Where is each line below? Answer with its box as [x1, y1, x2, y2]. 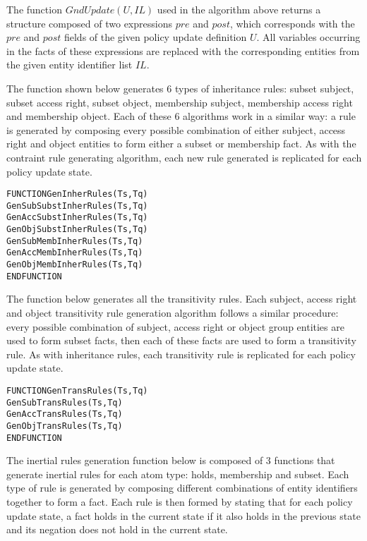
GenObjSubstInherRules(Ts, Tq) [6, 224, 148, 235]
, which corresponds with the [229, 16, 355, 30]
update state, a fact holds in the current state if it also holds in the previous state [6, 508, 361, 523]
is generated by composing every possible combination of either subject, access [6, 122, 346, 137]
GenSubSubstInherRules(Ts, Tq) [6, 200, 148, 211]
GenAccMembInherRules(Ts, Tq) [6, 248, 143, 258]
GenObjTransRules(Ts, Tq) [6, 420, 123, 431]
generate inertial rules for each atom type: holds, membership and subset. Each [6, 466, 349, 481]
